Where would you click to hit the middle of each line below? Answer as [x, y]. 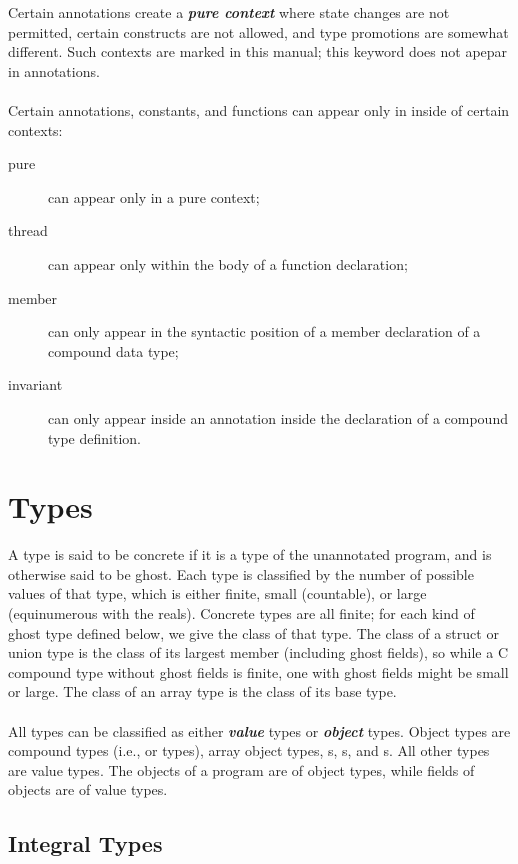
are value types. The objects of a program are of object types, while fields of [241, 769]
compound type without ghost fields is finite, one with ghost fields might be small [258, 671]
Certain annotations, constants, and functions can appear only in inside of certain [259, 109]
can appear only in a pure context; [154, 196]
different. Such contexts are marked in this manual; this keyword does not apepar [258, 51]
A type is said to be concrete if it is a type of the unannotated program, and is [250, 554]
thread [28, 230]
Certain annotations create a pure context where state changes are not [229, 12]
